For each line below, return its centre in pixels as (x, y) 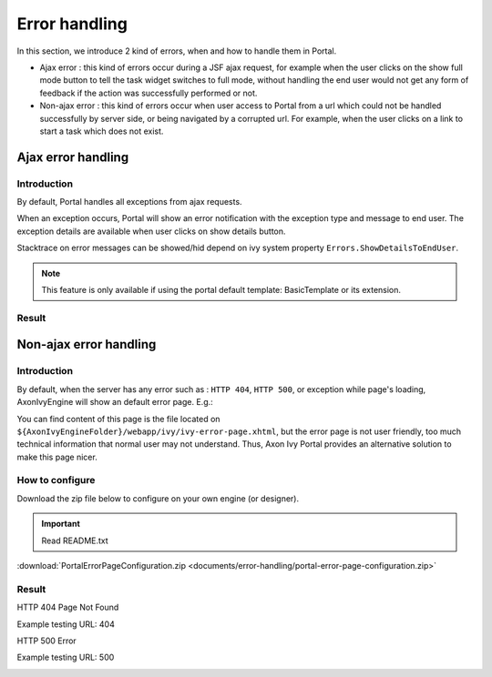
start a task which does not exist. (102, 131)
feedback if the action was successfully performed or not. (149, 93)
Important (61, 524)
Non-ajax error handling (87, 344)
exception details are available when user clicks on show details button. (151, 231)
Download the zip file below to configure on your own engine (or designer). (158, 498)
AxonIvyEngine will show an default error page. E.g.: (115, 402)
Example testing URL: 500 (66, 657)
